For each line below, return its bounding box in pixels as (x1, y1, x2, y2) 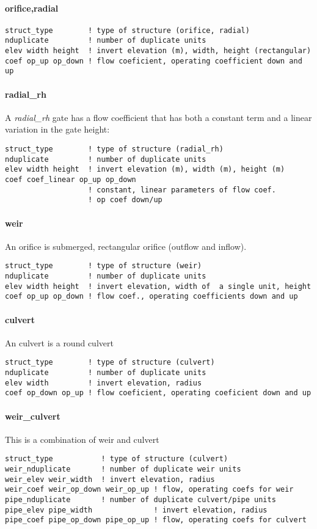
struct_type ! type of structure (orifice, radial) (5, 26, 250, 35)
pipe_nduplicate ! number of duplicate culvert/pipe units (5, 495, 276, 505)
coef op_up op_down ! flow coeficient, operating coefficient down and (5, 56, 302, 65)
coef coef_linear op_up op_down (5, 175, 136, 184)
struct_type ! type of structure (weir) (5, 261, 202, 271)
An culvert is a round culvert (5, 336, 114, 349)
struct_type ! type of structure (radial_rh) (5, 145, 224, 154)
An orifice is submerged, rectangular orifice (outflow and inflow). (5, 239, 247, 252)
